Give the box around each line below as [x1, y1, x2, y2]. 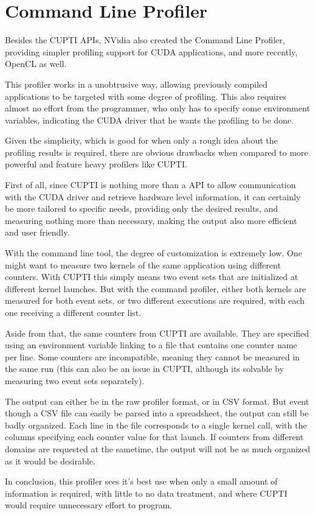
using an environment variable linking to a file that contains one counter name [5, 338, 297, 351]
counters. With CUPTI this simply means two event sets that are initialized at [5, 270, 299, 283]
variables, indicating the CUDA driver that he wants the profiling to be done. [5, 113, 294, 126]
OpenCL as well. [5, 57, 67, 70]
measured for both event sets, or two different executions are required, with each [5, 294, 305, 307]
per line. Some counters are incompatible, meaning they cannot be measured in [5, 350, 300, 363]
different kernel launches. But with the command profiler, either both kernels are [5, 282, 306, 295]
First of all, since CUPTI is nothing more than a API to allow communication [5, 178, 296, 191]
